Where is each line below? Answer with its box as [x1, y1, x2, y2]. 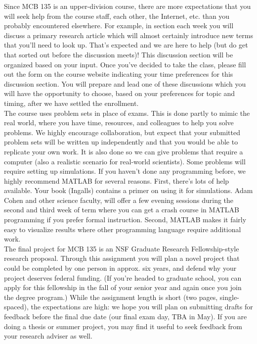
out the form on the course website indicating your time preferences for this [4, 69, 233, 79]
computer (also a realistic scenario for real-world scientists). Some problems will [4, 156, 246, 166]
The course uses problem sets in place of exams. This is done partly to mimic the [4, 107, 250, 118]
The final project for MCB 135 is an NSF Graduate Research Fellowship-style [4, 243, 239, 253]
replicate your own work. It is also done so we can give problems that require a [4, 146, 243, 156]
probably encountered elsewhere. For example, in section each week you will [4, 20, 234, 31]
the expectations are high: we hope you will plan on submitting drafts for [31, 301, 253, 312]
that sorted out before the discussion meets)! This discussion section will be [4, 49, 233, 59]
